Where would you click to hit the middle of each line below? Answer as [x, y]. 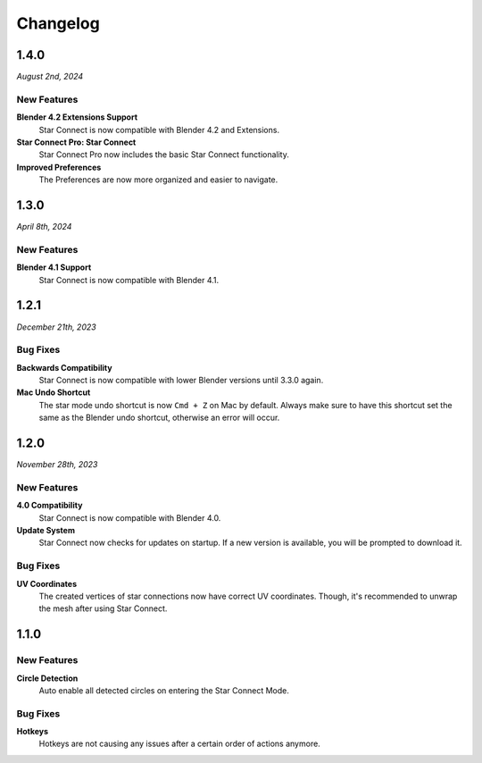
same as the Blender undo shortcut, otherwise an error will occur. [159, 418]
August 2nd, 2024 [50, 77]
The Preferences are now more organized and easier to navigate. [158, 180]
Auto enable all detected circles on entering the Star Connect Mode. [164, 690]
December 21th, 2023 [57, 327]
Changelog [58, 23]
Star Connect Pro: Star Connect [76, 142]
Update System [46, 531]
